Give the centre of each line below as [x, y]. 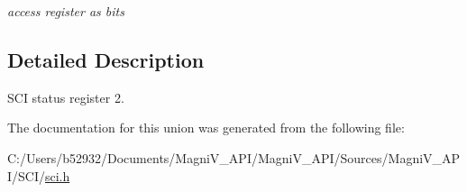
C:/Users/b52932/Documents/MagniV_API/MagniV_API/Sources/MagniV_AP [234, 157]
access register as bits [66, 11]
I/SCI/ [26, 175]
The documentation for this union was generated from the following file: [206, 128]
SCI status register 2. [66, 97]
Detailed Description [106, 59]
